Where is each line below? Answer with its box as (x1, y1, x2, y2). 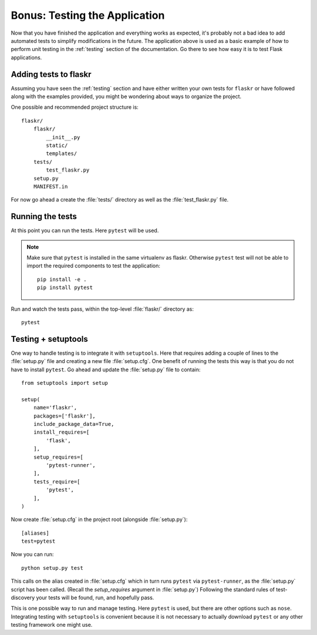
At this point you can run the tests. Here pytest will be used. (11, 227, 159, 234)
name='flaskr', (33, 404, 77, 411)
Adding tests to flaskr (11, 69, 92, 79)
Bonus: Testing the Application (11, 9, 165, 22)
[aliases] (21, 529, 49, 536)
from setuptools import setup (21, 379, 109, 387)
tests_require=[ (33, 478, 80, 485)
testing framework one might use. (11, 621, 93, 629)
